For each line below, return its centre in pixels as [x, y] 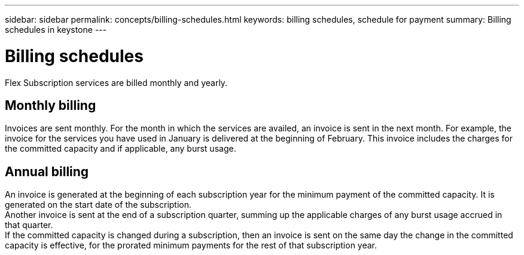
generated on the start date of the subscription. [98, 205]
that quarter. [29, 225]
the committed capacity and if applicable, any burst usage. [121, 149]
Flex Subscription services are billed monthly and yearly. [116, 82]
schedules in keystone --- [56, 30]
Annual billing [47, 171]
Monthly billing [51, 105]
